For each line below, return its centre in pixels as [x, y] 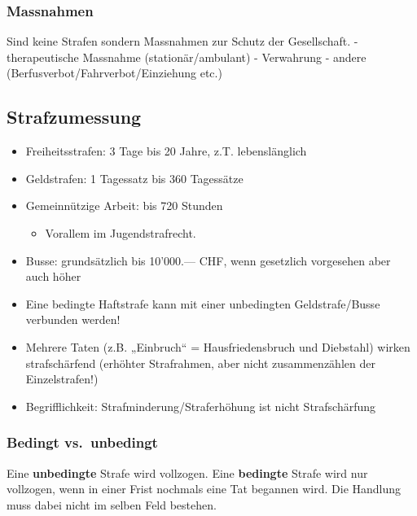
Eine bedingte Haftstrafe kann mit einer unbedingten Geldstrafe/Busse [203, 303]
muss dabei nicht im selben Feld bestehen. [112, 504]
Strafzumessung [74, 117]
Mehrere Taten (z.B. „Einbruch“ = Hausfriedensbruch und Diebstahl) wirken [218, 346]
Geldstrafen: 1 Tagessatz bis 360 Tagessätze [134, 178]
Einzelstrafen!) [62, 379]
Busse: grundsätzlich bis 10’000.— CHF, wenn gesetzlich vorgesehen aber [208, 260]
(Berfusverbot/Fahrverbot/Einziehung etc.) [114, 73]
